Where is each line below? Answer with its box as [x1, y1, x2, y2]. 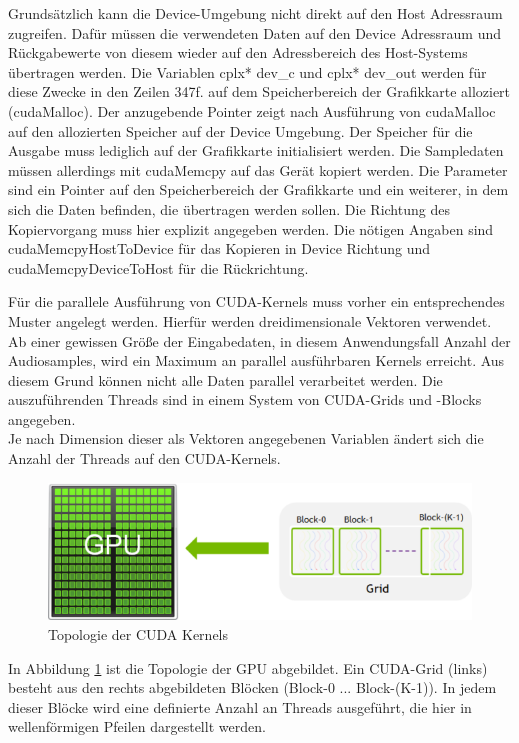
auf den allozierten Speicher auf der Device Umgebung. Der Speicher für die [8, 120, 473, 141]
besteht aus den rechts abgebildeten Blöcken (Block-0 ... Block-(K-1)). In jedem [8, 677, 497, 698]
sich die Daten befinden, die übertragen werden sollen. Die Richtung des [8, 198, 450, 219]
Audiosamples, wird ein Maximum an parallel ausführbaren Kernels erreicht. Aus [8, 350, 505, 371]
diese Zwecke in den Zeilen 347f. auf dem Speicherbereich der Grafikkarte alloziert [8, 81, 511, 102]
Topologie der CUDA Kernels [48, 623, 229, 644]
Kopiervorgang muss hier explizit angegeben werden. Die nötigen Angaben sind [8, 218, 494, 239]
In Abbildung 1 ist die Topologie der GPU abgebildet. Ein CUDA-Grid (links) [8, 657, 488, 678]
